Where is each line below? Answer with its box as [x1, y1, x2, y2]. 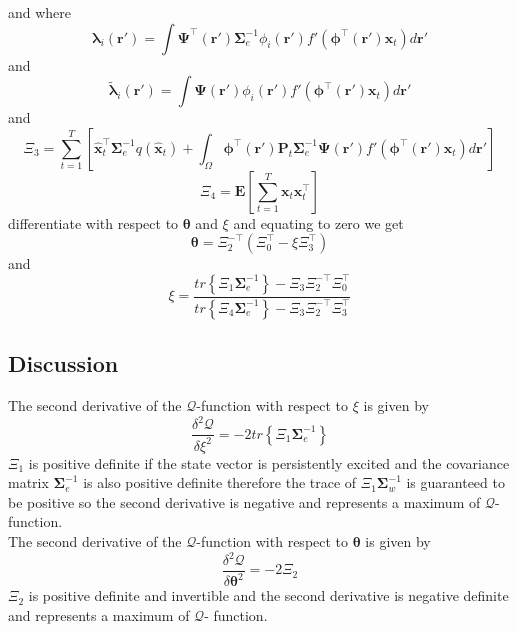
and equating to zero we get [233, 212, 404, 233]
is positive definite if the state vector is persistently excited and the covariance [28, 452, 510, 473]
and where [8, 2, 72, 22]
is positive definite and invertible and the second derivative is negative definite [28, 585, 509, 606]
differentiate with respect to [8, 212, 179, 233]
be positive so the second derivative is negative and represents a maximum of [8, 491, 481, 512]
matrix [8, 472, 49, 493]
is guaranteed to [406, 472, 505, 493]
